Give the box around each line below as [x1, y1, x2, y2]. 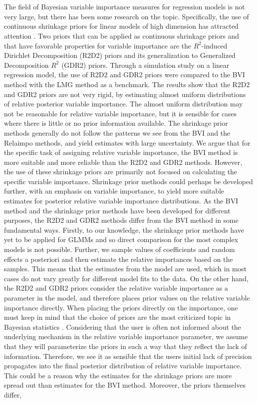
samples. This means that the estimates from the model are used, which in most [4, 263, 247, 274]
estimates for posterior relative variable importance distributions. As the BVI [4, 196, 238, 206]
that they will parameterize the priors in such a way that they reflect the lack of [4, 341, 247, 351]
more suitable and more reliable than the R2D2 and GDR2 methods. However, [4, 156, 242, 167]
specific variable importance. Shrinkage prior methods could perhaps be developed [4, 176, 253, 186]
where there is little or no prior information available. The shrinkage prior [4, 118, 228, 128]
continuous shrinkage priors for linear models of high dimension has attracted [4, 21, 239, 31]
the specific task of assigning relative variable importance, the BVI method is [4, 147, 238, 157]
